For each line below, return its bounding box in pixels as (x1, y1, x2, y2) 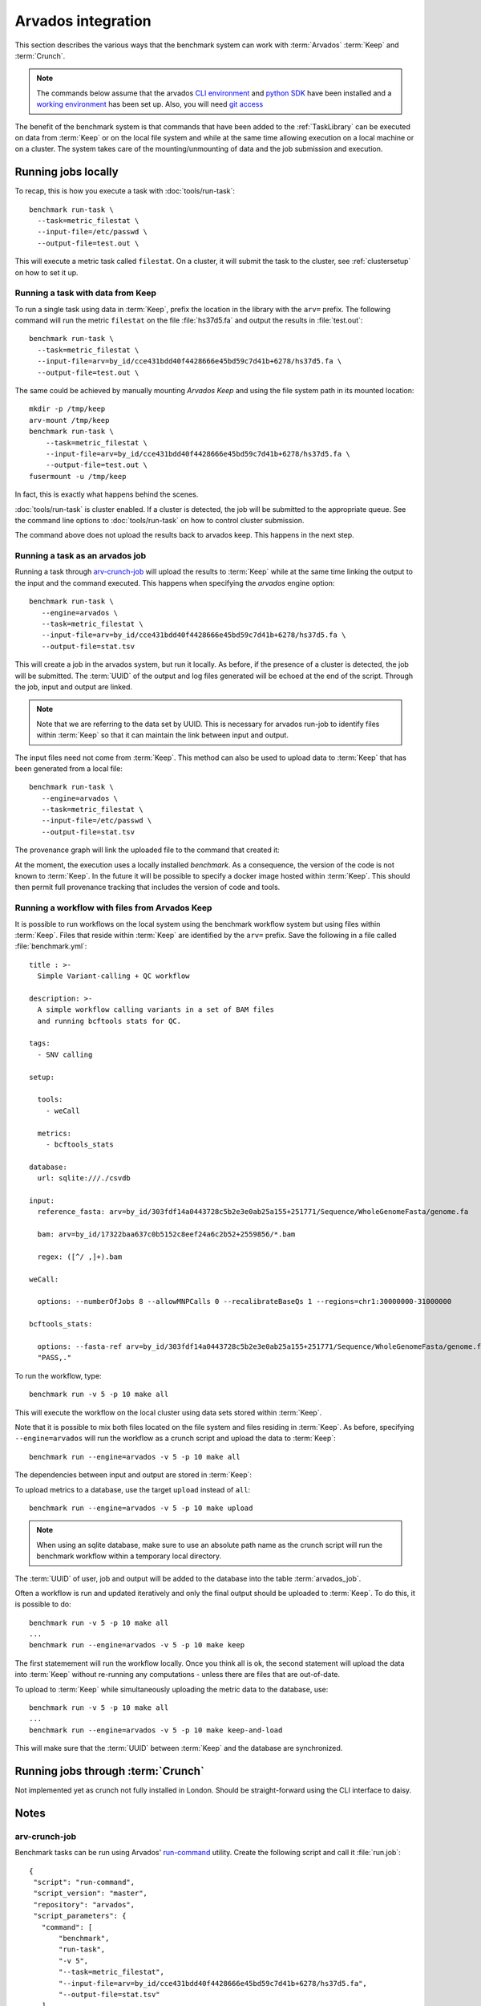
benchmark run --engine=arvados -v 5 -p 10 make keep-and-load (29, 1725, 283, 1735)
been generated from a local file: (14, 763, 123, 774)
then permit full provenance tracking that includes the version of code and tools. (14, 883, 281, 892)
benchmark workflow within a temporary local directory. (36, 1551, 222, 1561)
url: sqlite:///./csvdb (37, 1174, 131, 1183)
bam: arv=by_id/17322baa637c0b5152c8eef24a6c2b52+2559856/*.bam (37, 1230, 296, 1239)
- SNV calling (37, 1050, 93, 1059)
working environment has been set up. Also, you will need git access (36, 99, 264, 109)
